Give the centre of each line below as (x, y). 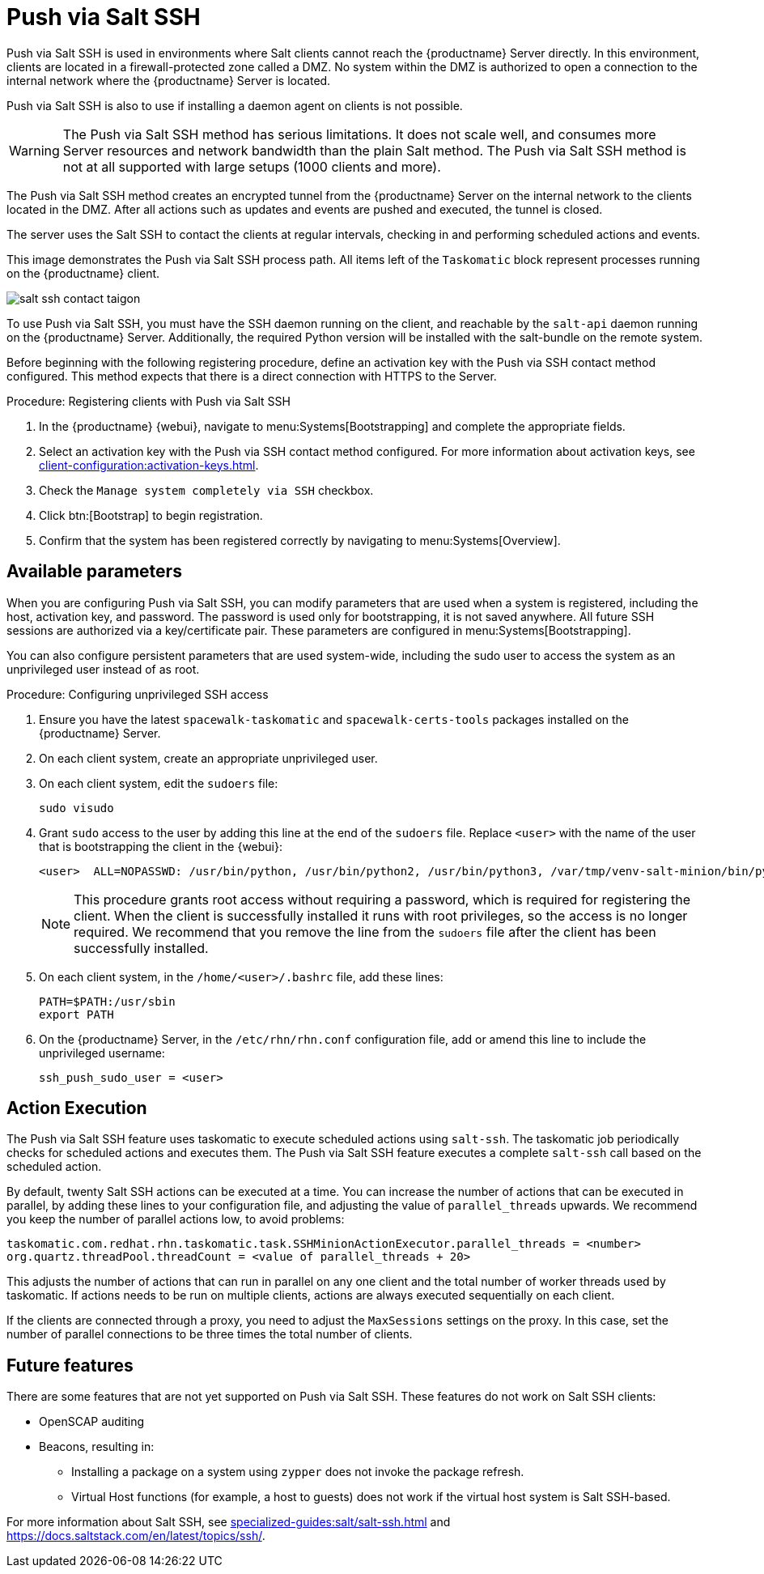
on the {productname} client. (83, 273)
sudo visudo (76, 808)
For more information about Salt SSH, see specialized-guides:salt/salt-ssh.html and (229, 1522)
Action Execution (77, 1108)
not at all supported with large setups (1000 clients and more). (252, 166)
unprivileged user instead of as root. (103, 669)
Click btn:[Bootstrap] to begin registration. (151, 515)
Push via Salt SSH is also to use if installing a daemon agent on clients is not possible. (235, 105)
